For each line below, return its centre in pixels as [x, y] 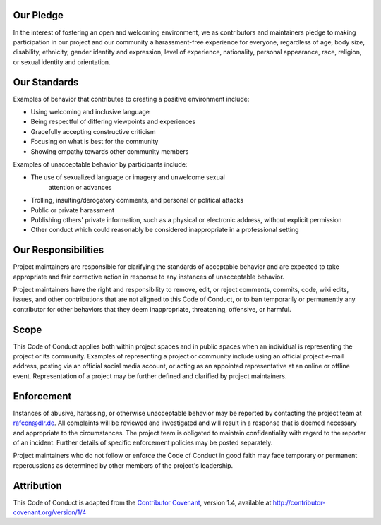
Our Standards [46, 82]
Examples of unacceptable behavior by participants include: [100, 164]
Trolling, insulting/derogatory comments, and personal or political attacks [137, 200]
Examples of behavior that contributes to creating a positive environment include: [131, 99]
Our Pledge [38, 15]
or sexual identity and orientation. [62, 62]
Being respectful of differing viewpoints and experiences [113, 122]
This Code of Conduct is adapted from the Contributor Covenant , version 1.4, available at [142, 502]
